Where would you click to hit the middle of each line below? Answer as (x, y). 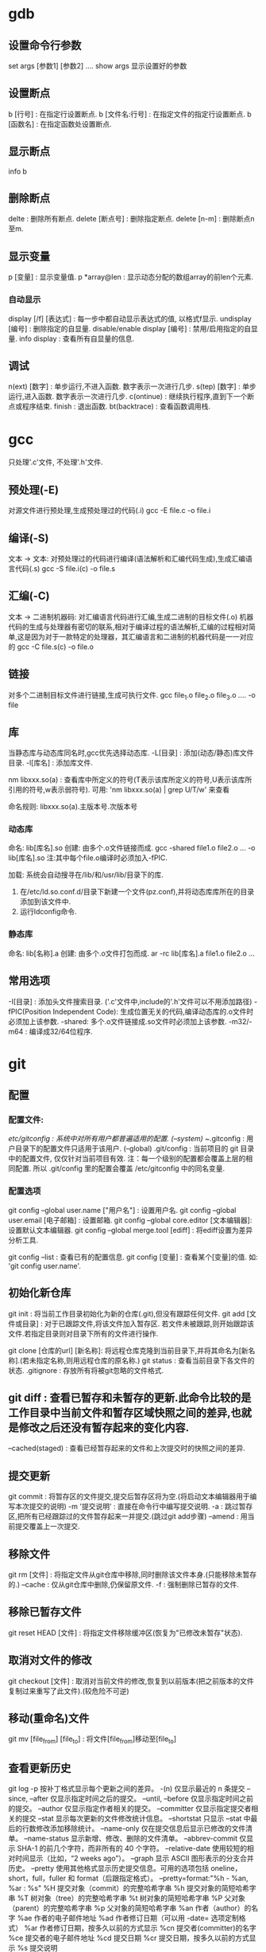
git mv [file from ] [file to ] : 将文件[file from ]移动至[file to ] (93, 1740)
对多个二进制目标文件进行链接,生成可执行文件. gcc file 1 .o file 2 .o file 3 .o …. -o (132, 696)
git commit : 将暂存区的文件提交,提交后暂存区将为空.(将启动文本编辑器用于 (129, 1496)
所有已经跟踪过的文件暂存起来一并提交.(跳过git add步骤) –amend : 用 (136, 1516)
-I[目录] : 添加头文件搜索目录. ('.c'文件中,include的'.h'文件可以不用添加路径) (130, 1001)
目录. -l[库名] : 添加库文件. (50, 763)
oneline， (226, 1868)
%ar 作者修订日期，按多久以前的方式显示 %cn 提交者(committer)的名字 (140, 1928)
